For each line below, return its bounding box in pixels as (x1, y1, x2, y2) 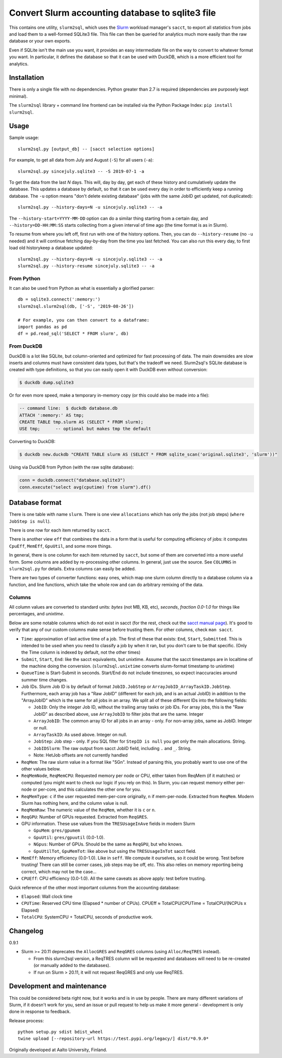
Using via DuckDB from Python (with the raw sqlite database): (9, 464, 134, 470)
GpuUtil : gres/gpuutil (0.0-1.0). (33, 834, 105, 840)
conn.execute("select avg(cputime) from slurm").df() (19, 484, 151, 490)
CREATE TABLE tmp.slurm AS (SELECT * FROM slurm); (19, 419, 144, 425)
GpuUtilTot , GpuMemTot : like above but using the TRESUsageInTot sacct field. (33, 848, 197, 854)
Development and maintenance (9, 982, 107, 990)
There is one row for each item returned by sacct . (9, 527, 111, 533)
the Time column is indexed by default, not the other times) (21, 649, 141, 656)
